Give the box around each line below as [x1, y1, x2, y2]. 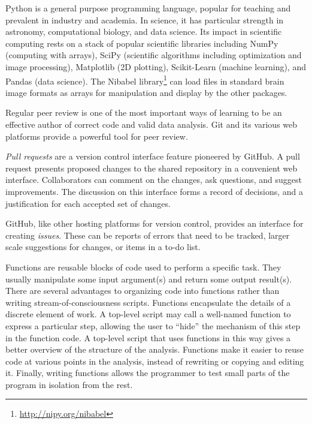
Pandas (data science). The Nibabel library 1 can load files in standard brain [5, 73, 284, 87]
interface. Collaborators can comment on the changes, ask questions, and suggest [5, 173, 302, 186]
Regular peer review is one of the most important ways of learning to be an [5, 106, 282, 119]
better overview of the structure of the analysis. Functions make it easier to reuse [5, 343, 304, 356]
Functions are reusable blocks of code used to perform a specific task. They [5, 260, 281, 273]
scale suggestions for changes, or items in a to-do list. [5, 240, 201, 253]
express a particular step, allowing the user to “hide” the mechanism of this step [5, 319, 301, 332]
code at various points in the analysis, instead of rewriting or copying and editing [5, 354, 304, 367]
